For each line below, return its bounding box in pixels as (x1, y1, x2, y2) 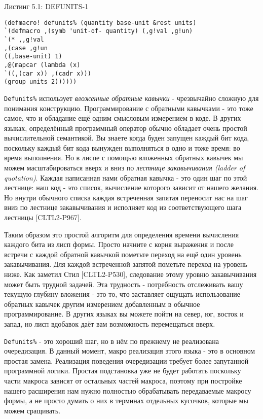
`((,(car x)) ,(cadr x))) (4, 69, 91, 77)
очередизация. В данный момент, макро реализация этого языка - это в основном (4, 345, 255, 356)
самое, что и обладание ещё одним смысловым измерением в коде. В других (4, 113, 241, 123)
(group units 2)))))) (4, 78, 77, 86)
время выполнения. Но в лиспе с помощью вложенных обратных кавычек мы (4, 152, 243, 163)
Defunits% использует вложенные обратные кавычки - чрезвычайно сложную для (4, 92, 259, 103)
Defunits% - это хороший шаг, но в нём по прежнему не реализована (4, 335, 219, 346)
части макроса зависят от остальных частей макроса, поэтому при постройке (4, 375, 242, 386)
